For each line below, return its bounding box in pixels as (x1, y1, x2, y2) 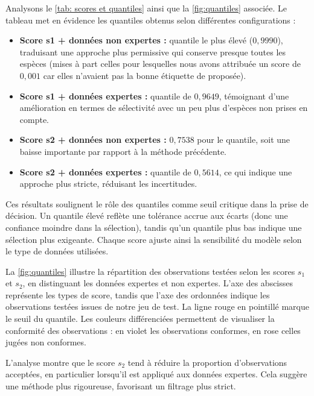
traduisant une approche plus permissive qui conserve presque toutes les (19, 45, 286, 58)
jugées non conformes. (5, 336, 86, 348)
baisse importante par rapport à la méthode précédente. (19, 145, 226, 157)
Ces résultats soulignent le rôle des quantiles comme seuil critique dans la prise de (5, 197, 309, 210)
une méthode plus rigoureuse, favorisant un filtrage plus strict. (5, 380, 236, 392)
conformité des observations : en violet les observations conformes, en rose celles (5, 324, 301, 336)
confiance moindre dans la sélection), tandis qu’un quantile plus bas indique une (5, 221, 302, 233)
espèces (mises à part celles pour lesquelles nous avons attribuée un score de (19, 57, 301, 70)
